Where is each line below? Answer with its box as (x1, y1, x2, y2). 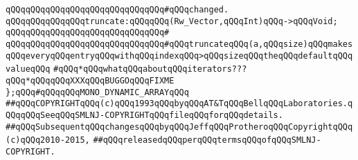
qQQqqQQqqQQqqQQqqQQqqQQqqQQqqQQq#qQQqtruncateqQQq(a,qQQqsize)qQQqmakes (6, 39, 353, 49)
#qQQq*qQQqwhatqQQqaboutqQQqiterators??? (53, 64, 247, 74)
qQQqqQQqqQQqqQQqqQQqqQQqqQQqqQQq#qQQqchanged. (6, 5, 229, 14)
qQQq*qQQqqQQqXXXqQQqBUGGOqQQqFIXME (6, 75, 174, 86)
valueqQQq (6, 64, 51, 74)
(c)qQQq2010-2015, (6, 135, 90, 146)
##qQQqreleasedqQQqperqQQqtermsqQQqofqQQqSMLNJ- (93, 135, 321, 146)
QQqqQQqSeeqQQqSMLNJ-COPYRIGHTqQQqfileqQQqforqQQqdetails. (6, 110, 283, 120)
